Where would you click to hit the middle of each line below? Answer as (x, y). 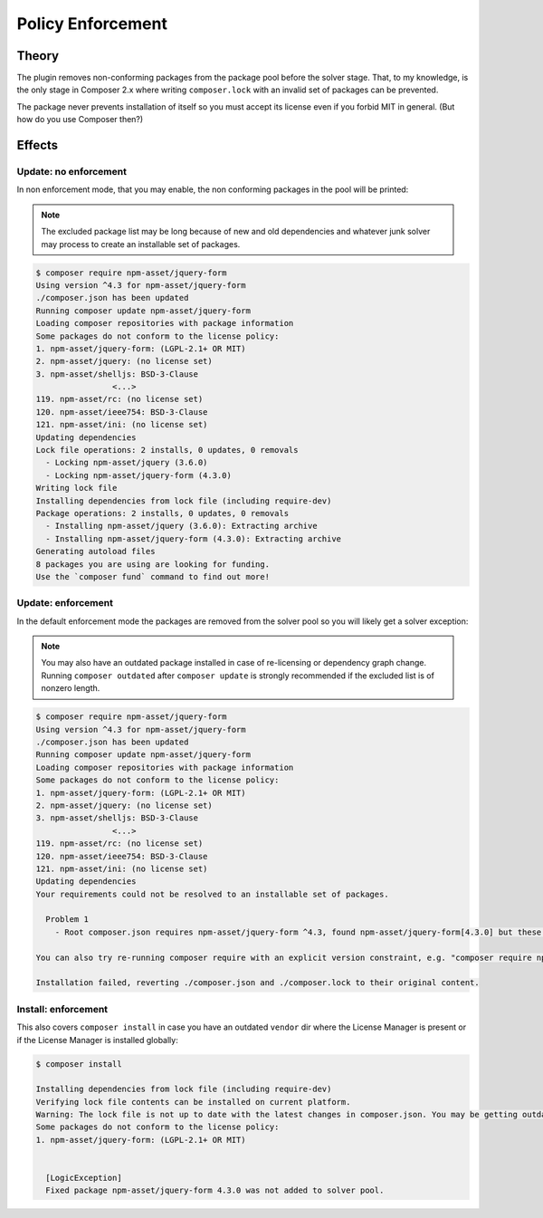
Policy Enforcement (92, 24)
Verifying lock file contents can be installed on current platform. (193, 1102)
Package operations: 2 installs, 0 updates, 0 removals (162, 513)
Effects (38, 145)
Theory (38, 56)
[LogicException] (84, 1178)
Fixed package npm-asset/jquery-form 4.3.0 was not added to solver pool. (215, 1190)
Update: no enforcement (71, 172)
